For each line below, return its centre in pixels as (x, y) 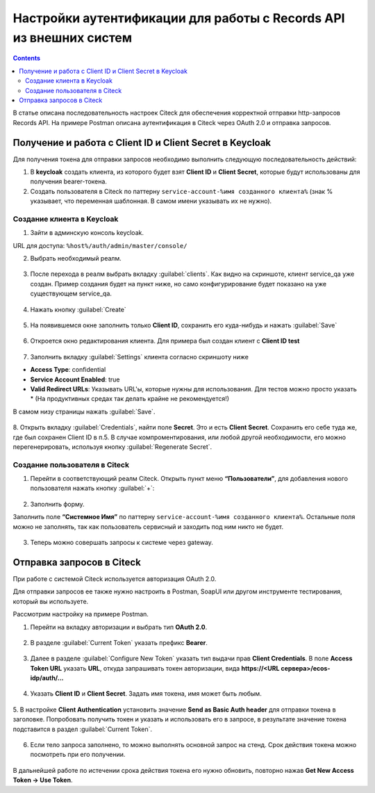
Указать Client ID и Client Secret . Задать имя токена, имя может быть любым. (146, 694)
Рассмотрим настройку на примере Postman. (81, 614)
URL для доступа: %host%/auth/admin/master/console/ (100, 245)
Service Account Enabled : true (75, 379)
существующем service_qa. (71, 294)
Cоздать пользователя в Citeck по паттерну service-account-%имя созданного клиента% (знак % (182, 191)
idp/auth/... (47, 678)
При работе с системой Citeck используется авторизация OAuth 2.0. (115, 579)
